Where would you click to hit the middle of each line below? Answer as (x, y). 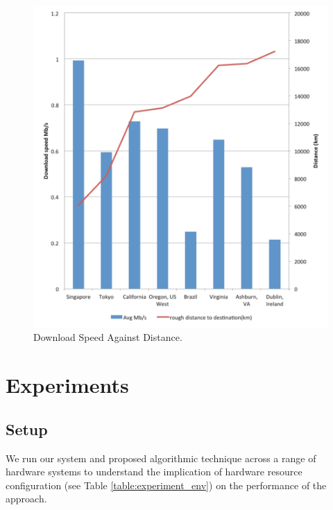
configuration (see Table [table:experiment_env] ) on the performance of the (166, 485)
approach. (26, 499)
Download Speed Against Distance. (108, 337)
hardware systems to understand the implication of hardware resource (154, 472)
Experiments (67, 385)
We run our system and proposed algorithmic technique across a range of (161, 458)
